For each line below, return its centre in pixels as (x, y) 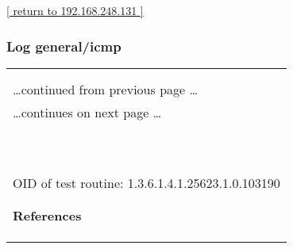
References (47, 215)
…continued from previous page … (106, 89)
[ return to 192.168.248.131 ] (75, 10)
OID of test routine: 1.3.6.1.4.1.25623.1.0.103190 (146, 182)
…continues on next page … (87, 112)
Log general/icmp (64, 46)
